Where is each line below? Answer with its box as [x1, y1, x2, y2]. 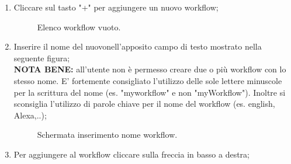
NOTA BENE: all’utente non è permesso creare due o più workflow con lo [13, 63, 286, 75]
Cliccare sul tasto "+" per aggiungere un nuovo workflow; [13, 1, 219, 13]
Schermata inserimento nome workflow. [37, 128, 178, 141]
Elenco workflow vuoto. [37, 20, 121, 33]
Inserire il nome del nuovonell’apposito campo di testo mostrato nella [13, 40, 262, 53]
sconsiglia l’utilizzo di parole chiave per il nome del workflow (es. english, [13, 97, 275, 110]
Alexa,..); [13, 109, 47, 121]
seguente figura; [13, 51, 70, 64]
